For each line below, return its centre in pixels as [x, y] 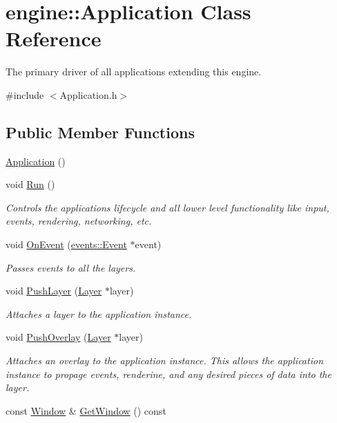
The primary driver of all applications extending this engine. [134, 72]
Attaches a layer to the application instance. [99, 313]
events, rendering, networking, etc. [79, 221]
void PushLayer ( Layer [54, 291]
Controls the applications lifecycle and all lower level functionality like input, [167, 207]
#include [25, 94]
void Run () [30, 184]
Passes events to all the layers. [71, 267]
